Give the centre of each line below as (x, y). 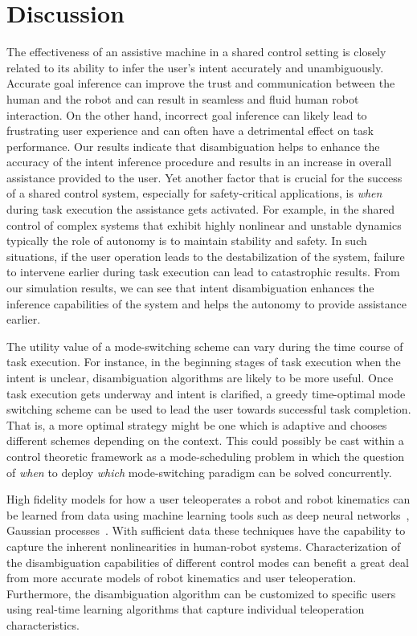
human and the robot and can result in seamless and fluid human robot (183, 98)
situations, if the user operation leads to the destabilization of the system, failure (206, 256)
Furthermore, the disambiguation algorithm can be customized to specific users (201, 593)
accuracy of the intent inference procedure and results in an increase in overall (199, 162)
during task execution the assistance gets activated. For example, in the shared (200, 209)
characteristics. (43, 624)
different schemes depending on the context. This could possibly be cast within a (205, 440)
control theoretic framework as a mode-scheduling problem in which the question (206, 456)
